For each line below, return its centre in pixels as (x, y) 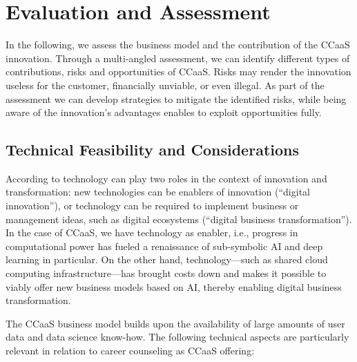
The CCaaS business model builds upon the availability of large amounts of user (175, 323)
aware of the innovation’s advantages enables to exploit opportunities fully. (164, 112)
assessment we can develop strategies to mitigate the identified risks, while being (176, 98)
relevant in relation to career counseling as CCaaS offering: (130, 351)
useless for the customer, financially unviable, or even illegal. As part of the (165, 85)
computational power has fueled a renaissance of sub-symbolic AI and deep (164, 246)
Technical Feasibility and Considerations (152, 150)
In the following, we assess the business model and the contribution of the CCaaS (178, 45)
